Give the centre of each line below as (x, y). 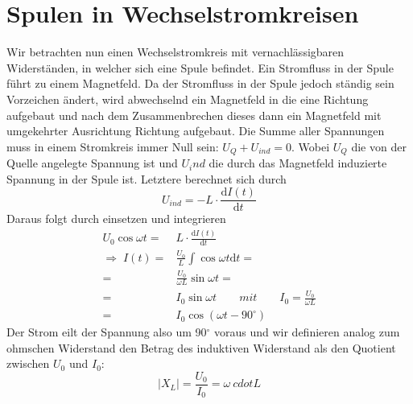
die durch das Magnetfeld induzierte (298, 163)
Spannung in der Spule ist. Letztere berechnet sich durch (147, 178)
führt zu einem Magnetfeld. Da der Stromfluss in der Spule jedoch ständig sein (200, 83)
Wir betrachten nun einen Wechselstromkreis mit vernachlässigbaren (176, 52)
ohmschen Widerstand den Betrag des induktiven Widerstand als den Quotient (201, 347)
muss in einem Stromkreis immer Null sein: (113, 146)
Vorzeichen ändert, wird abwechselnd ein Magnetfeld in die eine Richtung (188, 99)
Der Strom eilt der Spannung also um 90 (107, 332)
